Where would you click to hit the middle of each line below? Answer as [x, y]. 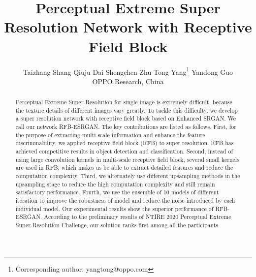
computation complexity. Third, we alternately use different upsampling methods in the [128, 176]
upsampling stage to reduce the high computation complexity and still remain [115, 184]
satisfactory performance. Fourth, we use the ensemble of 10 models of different [117, 192]
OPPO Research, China [128, 81]
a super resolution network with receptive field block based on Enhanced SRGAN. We [126, 118]
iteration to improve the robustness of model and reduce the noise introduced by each [125, 200]
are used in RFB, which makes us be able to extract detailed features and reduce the [124, 168]
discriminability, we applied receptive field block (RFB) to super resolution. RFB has [125, 143]
